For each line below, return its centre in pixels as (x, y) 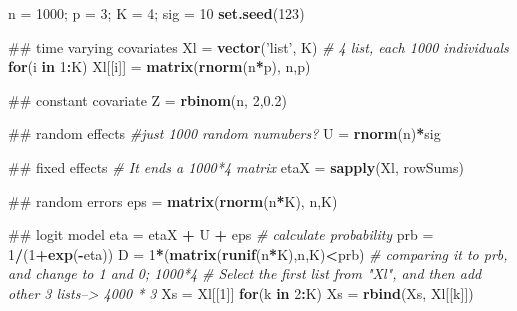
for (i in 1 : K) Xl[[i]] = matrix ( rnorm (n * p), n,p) (159, 66)
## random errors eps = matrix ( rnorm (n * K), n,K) (173, 200)
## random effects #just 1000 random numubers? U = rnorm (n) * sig (224, 133)
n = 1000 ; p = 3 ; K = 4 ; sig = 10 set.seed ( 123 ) (156, 13)
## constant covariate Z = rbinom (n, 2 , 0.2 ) (147, 99)
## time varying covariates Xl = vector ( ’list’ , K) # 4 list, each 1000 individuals (258, 46)
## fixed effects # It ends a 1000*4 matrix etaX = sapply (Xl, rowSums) (236, 166)
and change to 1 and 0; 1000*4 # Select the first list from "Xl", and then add (245, 273)
